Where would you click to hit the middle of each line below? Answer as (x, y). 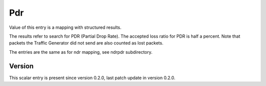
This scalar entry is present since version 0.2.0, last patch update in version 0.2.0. (92, 78)
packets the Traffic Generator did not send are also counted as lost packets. (86, 43)
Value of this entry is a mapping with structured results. (65, 27)
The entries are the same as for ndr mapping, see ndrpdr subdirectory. (81, 52)
